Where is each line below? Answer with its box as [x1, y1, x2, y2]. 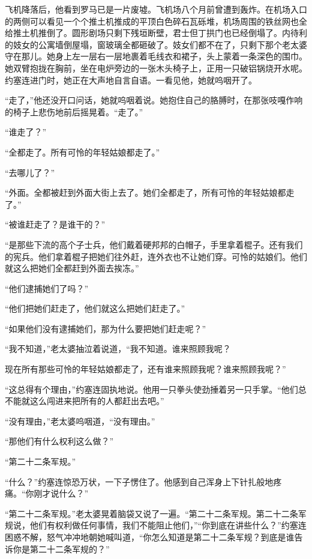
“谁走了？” [5, 125, 47, 138]
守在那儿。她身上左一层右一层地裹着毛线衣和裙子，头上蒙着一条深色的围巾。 [5, 50, 307, 62]
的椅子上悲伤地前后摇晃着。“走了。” [5, 105, 143, 118]
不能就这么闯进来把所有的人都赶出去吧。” [5, 394, 164, 407]
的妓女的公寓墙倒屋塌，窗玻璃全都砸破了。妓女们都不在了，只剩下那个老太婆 [5, 38, 307, 50]
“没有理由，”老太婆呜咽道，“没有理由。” [5, 414, 155, 427]
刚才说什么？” [34, 487, 89, 500]
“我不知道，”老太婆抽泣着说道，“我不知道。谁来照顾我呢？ [5, 342, 231, 355]
